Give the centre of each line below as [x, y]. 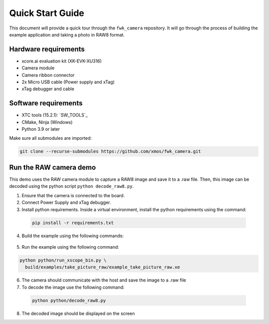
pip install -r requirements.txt [73, 223]
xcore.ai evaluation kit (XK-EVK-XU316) [62, 61]
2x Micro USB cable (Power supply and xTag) [68, 82]
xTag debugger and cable [48, 89]
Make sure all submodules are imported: [51, 138]
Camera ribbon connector [48, 75]
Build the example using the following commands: [73, 236]
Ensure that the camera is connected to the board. [73, 195]
